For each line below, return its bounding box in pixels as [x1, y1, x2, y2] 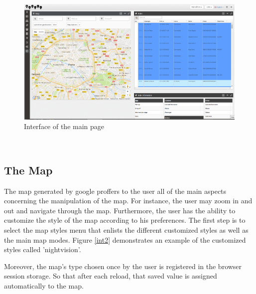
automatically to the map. [4, 281, 84, 291]
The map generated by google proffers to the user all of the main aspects [4, 185, 227, 196]
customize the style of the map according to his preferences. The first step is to [4, 215, 246, 225]
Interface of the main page [24, 121, 105, 132]
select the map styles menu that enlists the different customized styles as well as [4, 225, 249, 235]
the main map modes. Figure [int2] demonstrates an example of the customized [4, 234, 246, 245]
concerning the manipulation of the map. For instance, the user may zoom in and [4, 195, 253, 206]
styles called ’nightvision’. [4, 244, 81, 255]
